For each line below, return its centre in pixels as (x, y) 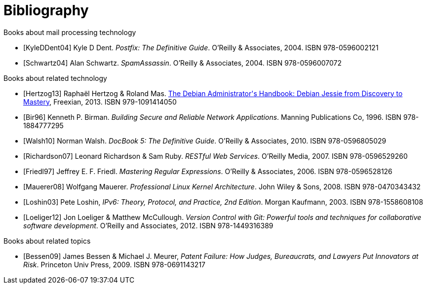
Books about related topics (47, 241)
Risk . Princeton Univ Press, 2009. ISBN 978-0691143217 (115, 264)
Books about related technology (55, 78)
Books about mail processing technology (70, 32)
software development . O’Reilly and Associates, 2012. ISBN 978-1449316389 (148, 225)
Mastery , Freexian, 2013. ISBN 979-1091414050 (100, 102)
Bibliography (46, 10)
